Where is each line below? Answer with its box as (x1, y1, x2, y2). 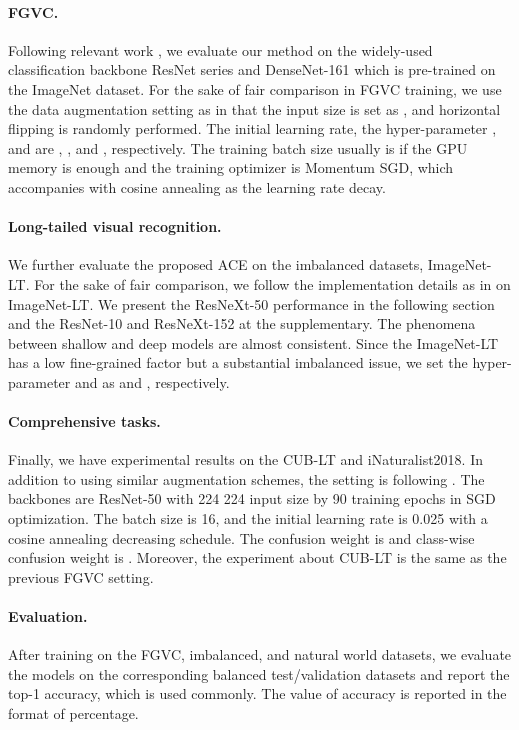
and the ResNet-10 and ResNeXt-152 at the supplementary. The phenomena (8, 313, 476, 334)
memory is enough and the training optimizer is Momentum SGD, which (8, 157, 454, 178)
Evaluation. (8, 606, 88, 627)
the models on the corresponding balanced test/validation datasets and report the (8, 663, 510, 684)
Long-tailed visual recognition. (8, 216, 222, 237)
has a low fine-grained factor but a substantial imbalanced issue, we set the (8, 352, 468, 373)
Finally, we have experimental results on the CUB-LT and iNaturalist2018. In (8, 449, 483, 470)
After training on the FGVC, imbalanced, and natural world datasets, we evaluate (8, 644, 512, 665)
